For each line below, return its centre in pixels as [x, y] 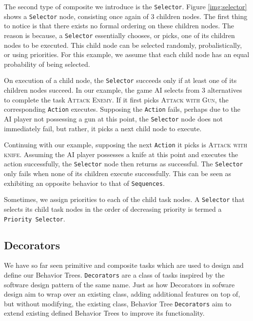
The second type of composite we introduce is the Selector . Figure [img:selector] [126, 6]
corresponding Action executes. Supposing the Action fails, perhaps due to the [122, 109]
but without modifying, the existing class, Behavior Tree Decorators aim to [118, 303]
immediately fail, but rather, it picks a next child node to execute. [103, 128]
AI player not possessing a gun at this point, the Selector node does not [114, 118]
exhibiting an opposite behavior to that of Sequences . [84, 183]
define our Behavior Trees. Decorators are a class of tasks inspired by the [114, 274]
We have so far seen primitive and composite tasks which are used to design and [124, 265]
